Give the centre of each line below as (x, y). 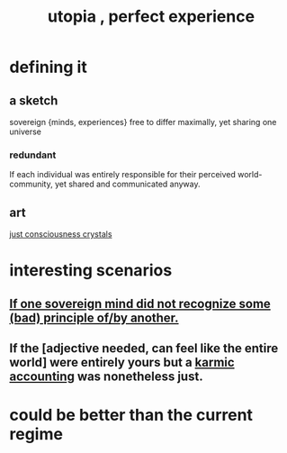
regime (36, 435)
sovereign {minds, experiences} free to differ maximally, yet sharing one (143, 122)
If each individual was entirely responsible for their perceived (123, 175)
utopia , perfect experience (151, 17)
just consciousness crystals (61, 234)
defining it (48, 67)
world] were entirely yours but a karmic (122, 362)
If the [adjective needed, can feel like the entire (144, 349)
